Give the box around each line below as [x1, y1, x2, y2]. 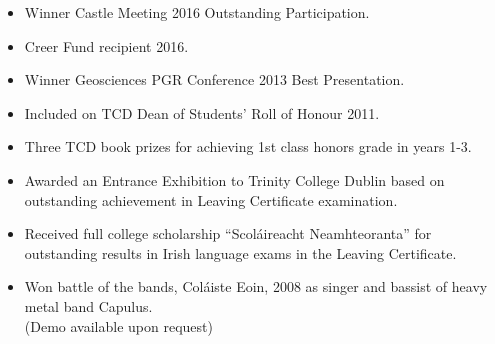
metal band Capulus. [24, 295, 153, 316]
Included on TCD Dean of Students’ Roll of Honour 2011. [24, 102, 380, 123]
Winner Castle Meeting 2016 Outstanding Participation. [24, 2, 370, 22]
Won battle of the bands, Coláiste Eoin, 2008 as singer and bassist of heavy [24, 276, 488, 297]
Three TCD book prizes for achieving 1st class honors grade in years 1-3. [24, 136, 472, 157]
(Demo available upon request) [24, 315, 213, 336]
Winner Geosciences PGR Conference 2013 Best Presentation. [24, 69, 405, 90]
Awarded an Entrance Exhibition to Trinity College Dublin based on [24, 169, 445, 190]
